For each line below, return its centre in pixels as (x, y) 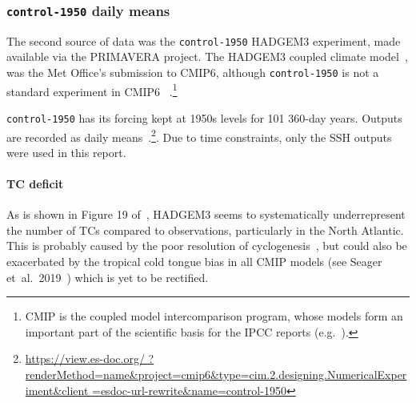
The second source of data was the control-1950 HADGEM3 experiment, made (204, 40)
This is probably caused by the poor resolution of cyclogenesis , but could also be (207, 246)
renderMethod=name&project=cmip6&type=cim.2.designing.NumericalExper (216, 374)
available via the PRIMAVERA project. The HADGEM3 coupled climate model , (207, 56)
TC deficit (35, 184)
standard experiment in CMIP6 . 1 (92, 90)
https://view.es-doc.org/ (85, 359)
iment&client (57, 390)
